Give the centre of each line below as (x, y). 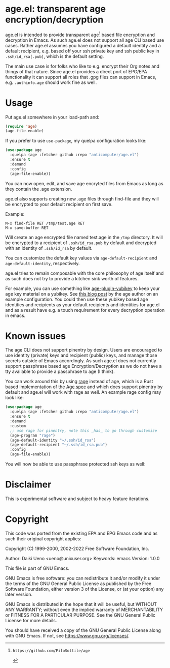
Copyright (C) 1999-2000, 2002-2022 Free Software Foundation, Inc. (77, 548)
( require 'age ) (21, 126)
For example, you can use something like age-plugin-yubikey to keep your (83, 288)
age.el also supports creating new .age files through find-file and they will (82, 198)
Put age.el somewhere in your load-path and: (52, 117)
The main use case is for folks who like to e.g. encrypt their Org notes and (82, 66)
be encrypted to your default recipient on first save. (59, 204)
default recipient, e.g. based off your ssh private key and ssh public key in (82, 51)
